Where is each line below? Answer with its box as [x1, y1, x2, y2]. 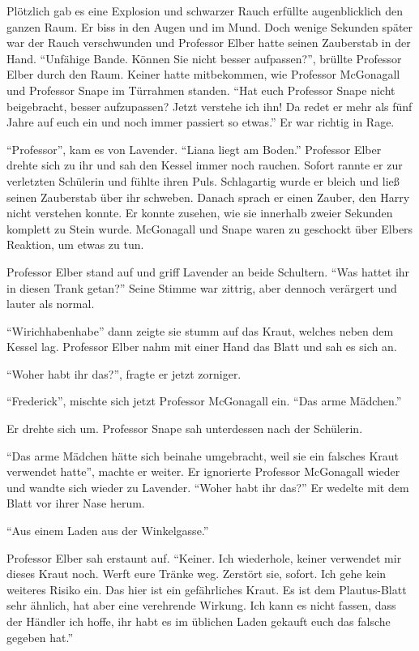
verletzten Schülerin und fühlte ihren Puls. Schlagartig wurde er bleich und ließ [6, 172, 400, 189]
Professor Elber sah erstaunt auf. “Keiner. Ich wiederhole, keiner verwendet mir [6, 549, 402, 566]
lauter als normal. [6, 295, 95, 312]
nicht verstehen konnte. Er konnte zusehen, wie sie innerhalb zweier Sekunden [6, 204, 393, 221]
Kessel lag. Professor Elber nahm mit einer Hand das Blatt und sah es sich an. [6, 338, 397, 355]
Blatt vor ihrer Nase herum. [6, 495, 145, 512]
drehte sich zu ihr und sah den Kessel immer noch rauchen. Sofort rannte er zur [6, 156, 403, 173]
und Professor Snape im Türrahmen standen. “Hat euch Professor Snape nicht [6, 81, 395, 98]
